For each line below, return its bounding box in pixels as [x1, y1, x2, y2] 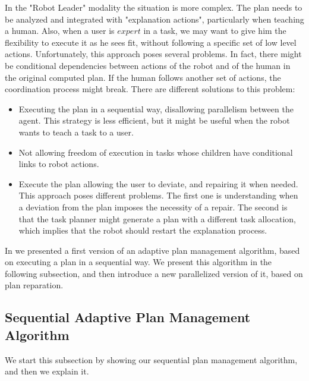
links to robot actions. [18, 158, 99, 170]
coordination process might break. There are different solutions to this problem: [5, 83, 295, 95]
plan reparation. [5, 279, 64, 291]
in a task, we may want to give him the [143, 24, 286, 37]
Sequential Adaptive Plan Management [5, 308, 251, 326]
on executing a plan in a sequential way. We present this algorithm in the [5, 256, 272, 268]
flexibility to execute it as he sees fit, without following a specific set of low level [5, 36, 297, 48]
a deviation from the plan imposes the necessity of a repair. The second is [18, 200, 288, 213]
